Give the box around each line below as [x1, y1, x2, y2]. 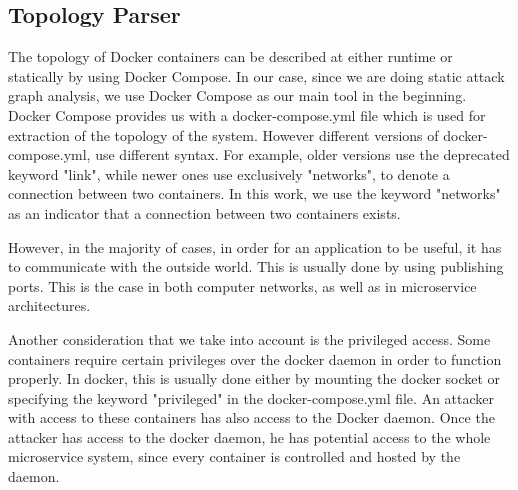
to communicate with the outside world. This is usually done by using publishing [8, 256, 504, 277]
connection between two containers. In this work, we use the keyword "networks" [8, 183, 501, 204]
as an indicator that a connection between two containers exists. [8, 202, 401, 223]
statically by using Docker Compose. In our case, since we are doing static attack [8, 65, 505, 86]
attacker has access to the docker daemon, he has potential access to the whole [8, 426, 491, 447]
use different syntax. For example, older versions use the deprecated [95, 144, 510, 165]
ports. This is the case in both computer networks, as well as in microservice [8, 275, 477, 296]
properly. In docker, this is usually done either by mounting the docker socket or [8, 368, 501, 389]
